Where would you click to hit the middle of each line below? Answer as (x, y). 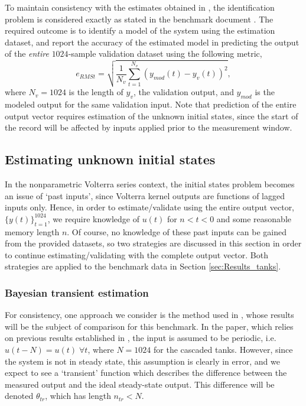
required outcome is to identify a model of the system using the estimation (140, 30)
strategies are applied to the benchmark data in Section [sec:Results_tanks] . (143, 266)
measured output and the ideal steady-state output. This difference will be (140, 384)
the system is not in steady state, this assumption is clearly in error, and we (142, 361)
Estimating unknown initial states (110, 159)
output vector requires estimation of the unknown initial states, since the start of (152, 116)
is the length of (96, 92)
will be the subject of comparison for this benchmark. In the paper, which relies (149, 326)
